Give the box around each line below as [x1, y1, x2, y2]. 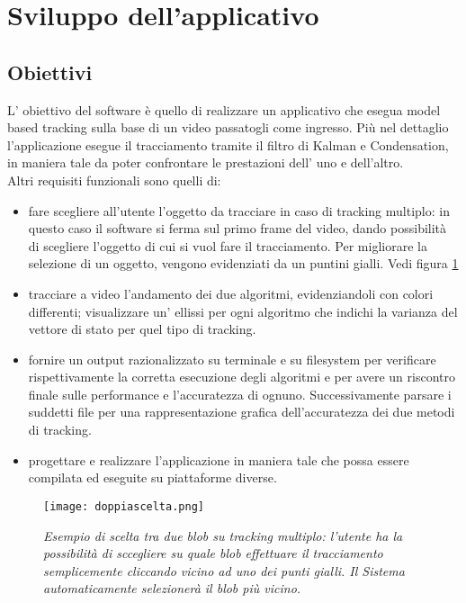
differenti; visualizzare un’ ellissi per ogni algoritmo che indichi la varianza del [28, 301, 458, 320]
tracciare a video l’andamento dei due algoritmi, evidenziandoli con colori [28, 283, 434, 302]
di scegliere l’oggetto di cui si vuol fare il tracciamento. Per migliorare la [28, 236, 427, 255]
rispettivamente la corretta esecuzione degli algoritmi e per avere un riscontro [28, 367, 455, 386]
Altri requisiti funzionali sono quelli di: [7, 170, 221, 189]
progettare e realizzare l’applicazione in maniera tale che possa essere [28, 450, 409, 469]
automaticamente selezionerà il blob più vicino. [43, 579, 301, 598]
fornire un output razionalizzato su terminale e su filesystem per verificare [28, 349, 436, 368]
